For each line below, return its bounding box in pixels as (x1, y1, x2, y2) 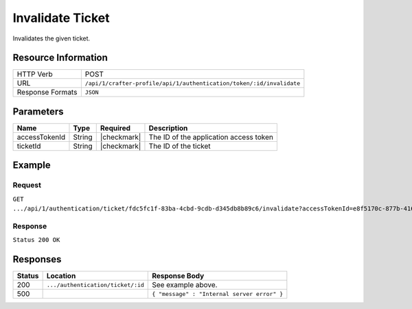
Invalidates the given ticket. (12, 34, 91, 42)
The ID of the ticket (148, 141, 211, 151)
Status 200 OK (12, 236, 60, 244)
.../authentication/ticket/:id (46, 281, 144, 288)
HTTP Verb (16, 69, 53, 79)
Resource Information (12, 52, 108, 64)
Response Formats (16, 88, 78, 97)
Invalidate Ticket (12, 10, 110, 25)
